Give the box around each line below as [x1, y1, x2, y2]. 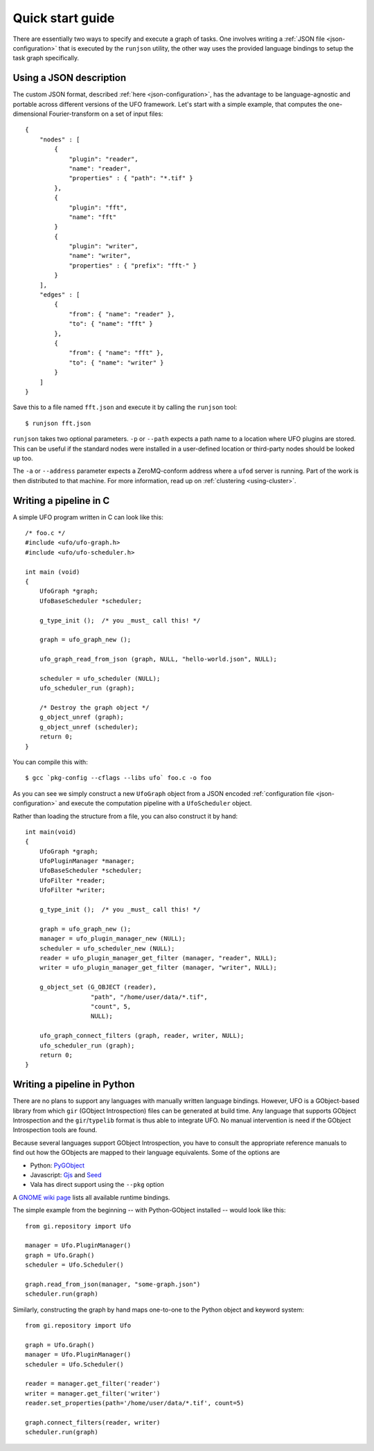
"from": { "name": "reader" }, [69, 310, 175, 318]
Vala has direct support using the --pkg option [30, 1181, 164, 1189]
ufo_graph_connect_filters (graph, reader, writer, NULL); [39, 1032, 244, 1040]
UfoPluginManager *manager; [39, 857, 135, 865]
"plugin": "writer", [69, 243, 139, 250]
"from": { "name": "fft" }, [69, 349, 164, 357]
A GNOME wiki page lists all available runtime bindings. [12, 1193, 170, 1201]
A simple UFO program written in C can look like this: [12, 513, 164, 521]
